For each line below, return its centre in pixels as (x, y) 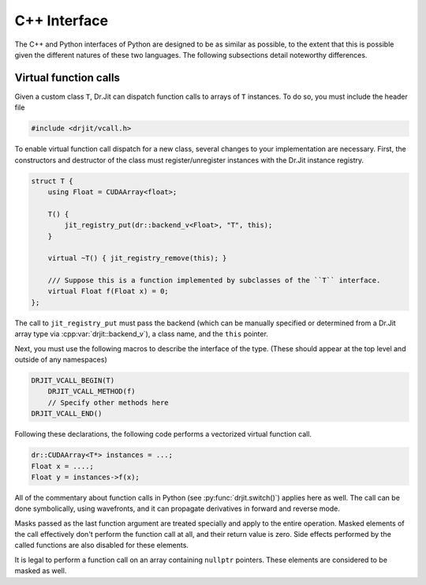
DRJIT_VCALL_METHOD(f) (92, 392)
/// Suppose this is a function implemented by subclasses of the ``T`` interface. (214, 281)
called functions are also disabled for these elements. (102, 546)
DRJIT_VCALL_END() (67, 414)
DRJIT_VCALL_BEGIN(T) (73, 381)
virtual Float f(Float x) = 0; (108, 291)
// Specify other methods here (108, 402)
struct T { (52, 181)
